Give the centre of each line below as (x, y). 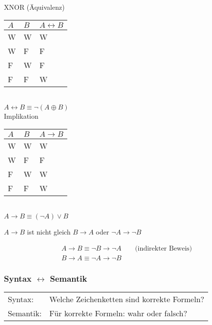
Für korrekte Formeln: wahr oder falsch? (118, 313)
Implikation (21, 116)
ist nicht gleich (49, 232)
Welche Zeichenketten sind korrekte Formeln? (127, 299)
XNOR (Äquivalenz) (34, 7)
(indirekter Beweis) (164, 248)
